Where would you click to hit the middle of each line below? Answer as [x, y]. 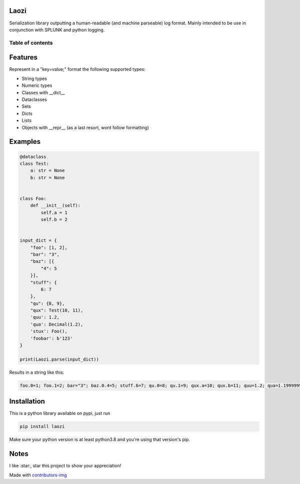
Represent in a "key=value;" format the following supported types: [77, 69]
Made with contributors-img [38, 475]
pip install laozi [42, 427]
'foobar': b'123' [51, 338]
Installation [27, 401]
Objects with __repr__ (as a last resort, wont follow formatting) [85, 127]
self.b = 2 [54, 220]
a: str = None [47, 171]
